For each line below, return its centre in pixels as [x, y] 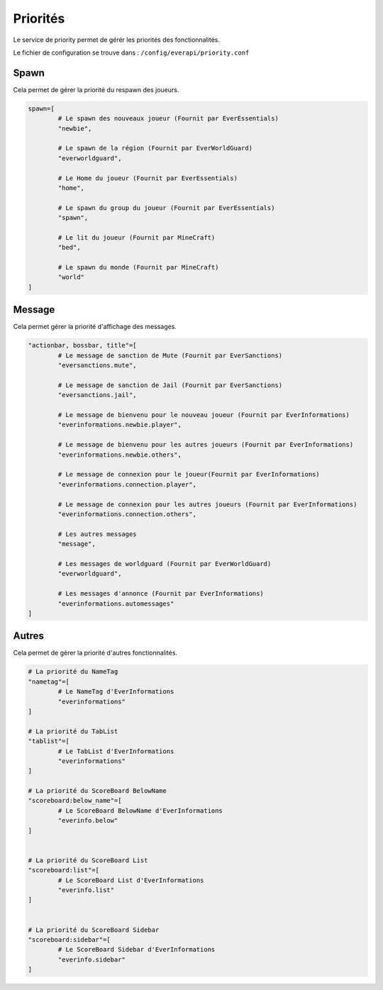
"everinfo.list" [86, 890]
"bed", [69, 247]
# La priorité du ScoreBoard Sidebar [94, 930]
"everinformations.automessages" [116, 604]
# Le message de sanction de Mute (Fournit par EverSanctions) [170, 355]
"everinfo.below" [88, 821]
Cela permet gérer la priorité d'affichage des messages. [95, 327]
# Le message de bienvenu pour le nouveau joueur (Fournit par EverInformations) [204, 415]
